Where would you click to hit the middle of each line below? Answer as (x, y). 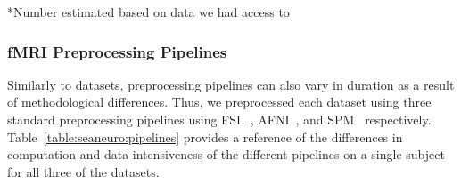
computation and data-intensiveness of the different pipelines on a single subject (226, 154)
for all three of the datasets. (83, 171)
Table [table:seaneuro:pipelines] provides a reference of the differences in (205, 136)
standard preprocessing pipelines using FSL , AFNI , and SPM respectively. (219, 119)
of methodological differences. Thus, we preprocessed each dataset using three (219, 102)
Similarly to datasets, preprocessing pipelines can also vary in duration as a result (231, 84)
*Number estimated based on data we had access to (148, 12)
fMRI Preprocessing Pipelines (117, 51)
